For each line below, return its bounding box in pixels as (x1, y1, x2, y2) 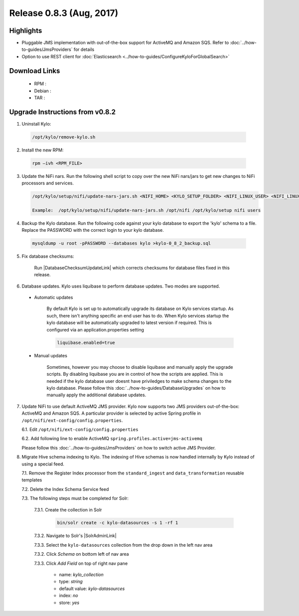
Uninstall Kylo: (21, 121, 51, 127)
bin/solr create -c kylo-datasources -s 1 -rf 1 (57, 520, 178, 526)
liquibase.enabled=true (57, 340, 116, 346)
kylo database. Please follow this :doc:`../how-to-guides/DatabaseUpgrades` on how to (46, 385, 226, 391)
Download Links (9, 66, 60, 75)
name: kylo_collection (59, 572, 104, 578)
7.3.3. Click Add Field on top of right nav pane (34, 560, 128, 566)
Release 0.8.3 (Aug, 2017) (9, 7, 119, 18)
